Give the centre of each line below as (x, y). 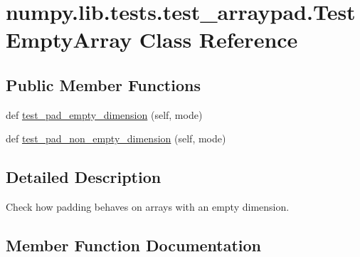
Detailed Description (84, 177)
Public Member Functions (103, 84)
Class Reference (218, 40)
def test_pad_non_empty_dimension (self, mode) (116, 138)
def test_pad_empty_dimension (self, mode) (104, 114)
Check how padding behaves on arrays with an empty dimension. (148, 207)
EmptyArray (69, 40)
